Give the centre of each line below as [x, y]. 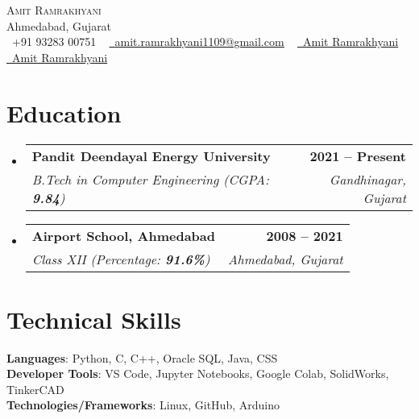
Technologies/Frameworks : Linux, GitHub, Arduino [143, 405]
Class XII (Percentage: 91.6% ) [121, 259]
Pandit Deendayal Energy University [151, 156]
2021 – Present [358, 156]
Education [64, 112]
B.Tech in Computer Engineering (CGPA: [150, 179]
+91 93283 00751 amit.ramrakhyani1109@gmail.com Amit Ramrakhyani [205, 41]
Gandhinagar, [367, 179]
